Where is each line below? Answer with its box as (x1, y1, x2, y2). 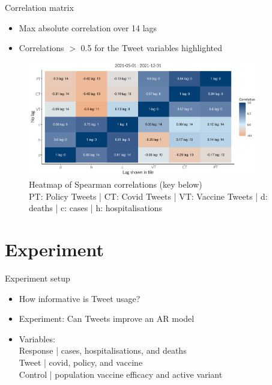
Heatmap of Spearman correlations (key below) (29, 178, 202, 191)
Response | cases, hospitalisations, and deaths (19, 344, 187, 357)
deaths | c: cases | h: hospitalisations (29, 202, 163, 214)
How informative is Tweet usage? (19, 292, 141, 304)
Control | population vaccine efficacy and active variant (19, 368, 223, 380)
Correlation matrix (5, 1, 74, 13)
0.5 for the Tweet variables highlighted (80, 42, 223, 54)
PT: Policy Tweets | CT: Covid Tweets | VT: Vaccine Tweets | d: (29, 189, 268, 202)
